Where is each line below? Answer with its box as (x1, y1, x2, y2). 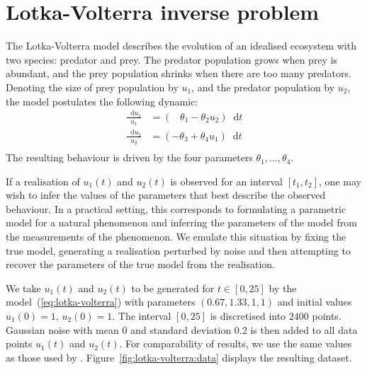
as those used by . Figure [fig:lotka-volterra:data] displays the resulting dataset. (6, 349, 352, 364)
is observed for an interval (170, 173, 283, 188)
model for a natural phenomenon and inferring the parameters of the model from (6, 215, 357, 230)
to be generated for (131, 280, 215, 295)
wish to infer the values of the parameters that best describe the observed (6, 187, 326, 202)
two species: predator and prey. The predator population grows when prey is (6, 52, 338, 67)
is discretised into (210, 308, 286, 323)
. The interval (112, 308, 171, 323)
